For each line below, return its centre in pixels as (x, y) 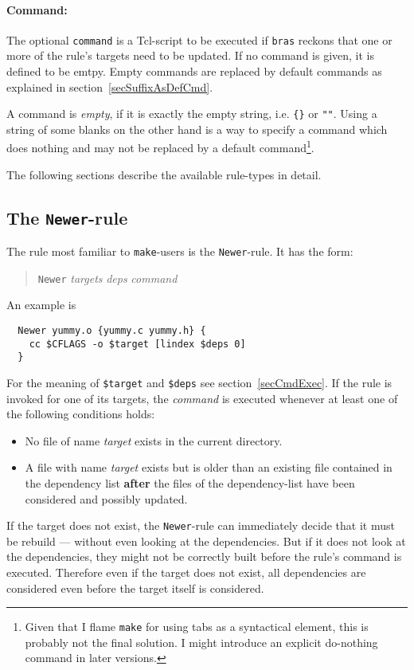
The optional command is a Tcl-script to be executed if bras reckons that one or (199, 39)
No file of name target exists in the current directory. (154, 440)
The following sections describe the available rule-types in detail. (164, 174)
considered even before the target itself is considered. (135, 588)
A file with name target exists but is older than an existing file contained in (209, 467)
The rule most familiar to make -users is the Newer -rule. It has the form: (180, 251)
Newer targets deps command (107, 278)
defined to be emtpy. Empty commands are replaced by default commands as (194, 71)
